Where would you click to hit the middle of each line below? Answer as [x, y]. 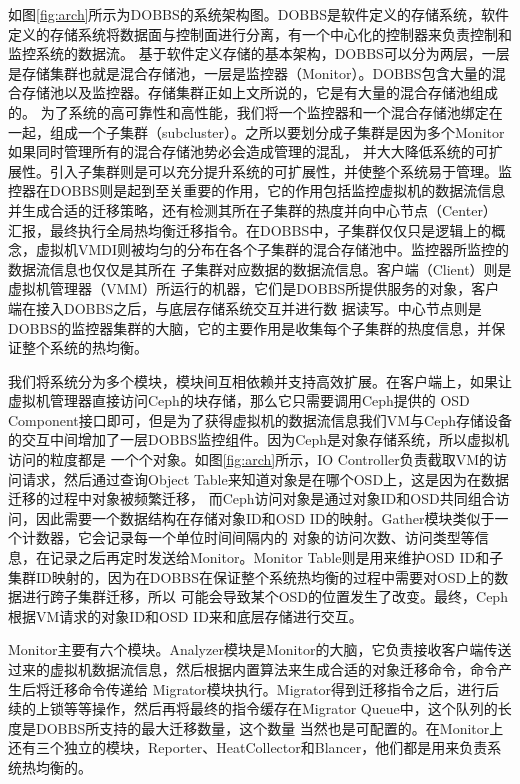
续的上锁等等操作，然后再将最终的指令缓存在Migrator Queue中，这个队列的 [253, 708]
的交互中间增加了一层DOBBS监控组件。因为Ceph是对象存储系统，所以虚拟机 [259, 439]
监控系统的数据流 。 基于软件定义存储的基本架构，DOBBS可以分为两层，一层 [259, 53]
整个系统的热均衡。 [84, 347]
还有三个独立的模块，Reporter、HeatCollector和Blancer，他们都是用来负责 [248, 747]
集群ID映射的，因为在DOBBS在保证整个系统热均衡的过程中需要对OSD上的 [251, 576]
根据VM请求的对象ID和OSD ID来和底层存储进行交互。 [185, 615]
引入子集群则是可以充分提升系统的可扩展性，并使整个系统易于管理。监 [280, 170]
